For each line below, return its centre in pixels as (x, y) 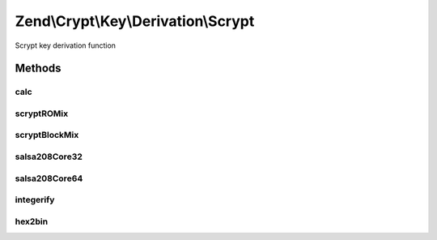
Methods (38, 69)
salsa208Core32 (49, 156)
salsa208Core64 (49, 178)
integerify (35, 200)
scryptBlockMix (47, 135)
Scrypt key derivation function (66, 45)
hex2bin (32, 221)
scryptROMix (42, 114)
